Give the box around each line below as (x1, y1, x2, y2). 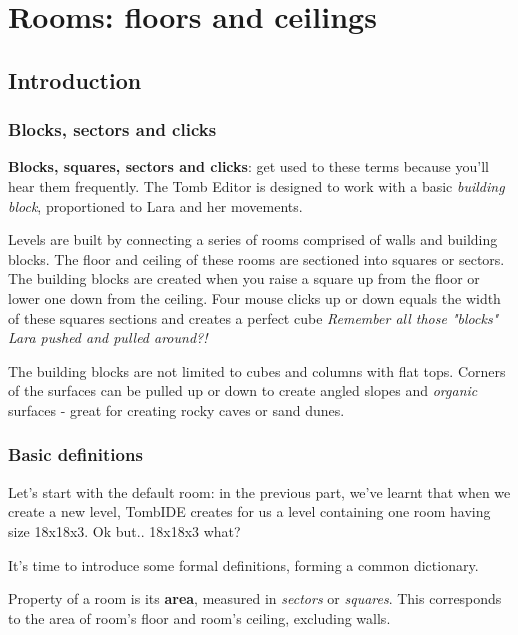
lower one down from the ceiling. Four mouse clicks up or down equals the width (8, 287, 501, 308)
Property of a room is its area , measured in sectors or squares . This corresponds (8, 588, 502, 609)
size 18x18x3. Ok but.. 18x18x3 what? (8, 520, 241, 541)
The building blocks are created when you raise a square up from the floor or (8, 268, 480, 289)
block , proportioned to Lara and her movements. (8, 195, 303, 216)
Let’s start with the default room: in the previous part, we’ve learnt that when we (8, 481, 511, 502)
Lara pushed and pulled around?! (8, 327, 208, 348)
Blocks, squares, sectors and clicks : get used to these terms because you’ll (8, 156, 489, 177)
